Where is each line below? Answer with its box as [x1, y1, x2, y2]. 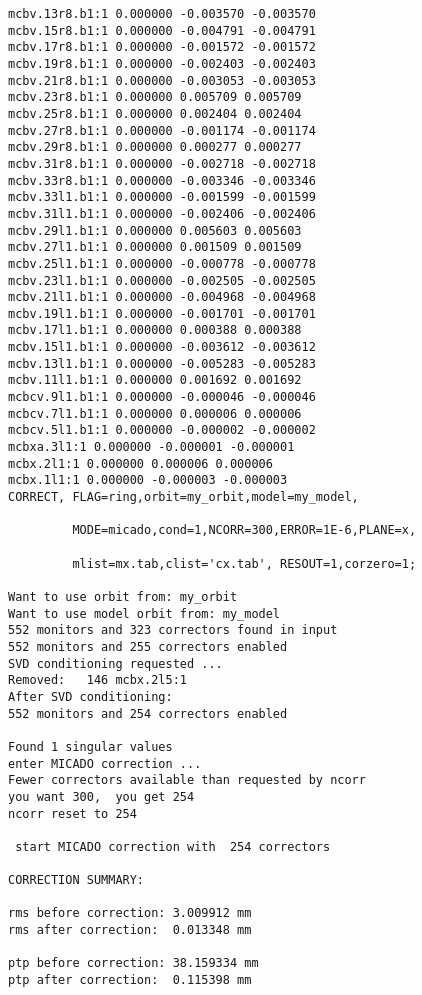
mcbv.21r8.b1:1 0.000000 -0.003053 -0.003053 [8, 73, 316, 88]
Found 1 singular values [8, 739, 173, 754]
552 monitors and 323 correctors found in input [8, 623, 338, 638]
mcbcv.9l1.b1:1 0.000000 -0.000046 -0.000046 [8, 390, 316, 405]
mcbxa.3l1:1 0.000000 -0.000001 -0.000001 [8, 440, 295, 455]
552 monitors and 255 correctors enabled [8, 639, 288, 654]
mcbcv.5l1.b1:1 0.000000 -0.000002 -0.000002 [8, 423, 316, 438]
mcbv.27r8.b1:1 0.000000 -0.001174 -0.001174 [8, 123, 316, 138]
